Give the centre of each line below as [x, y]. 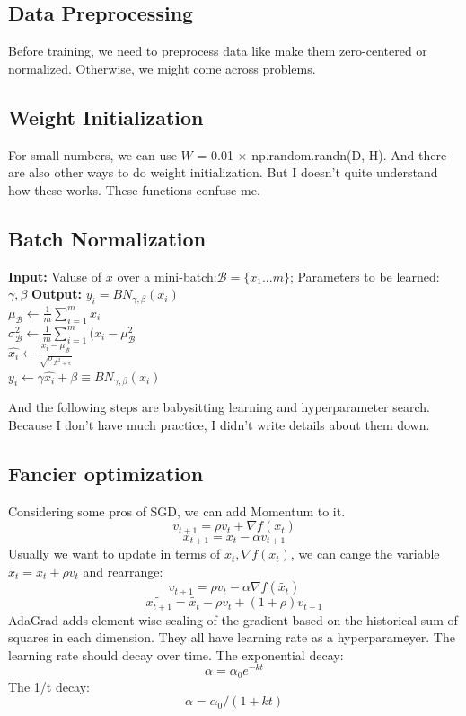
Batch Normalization [107, 238]
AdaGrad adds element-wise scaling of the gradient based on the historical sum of [233, 619]
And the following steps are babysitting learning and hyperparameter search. [219, 407]
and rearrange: [123, 571]
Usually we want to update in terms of [114, 554]
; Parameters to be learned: [365, 276]
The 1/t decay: [49, 686]
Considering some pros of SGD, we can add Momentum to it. [177, 510]
